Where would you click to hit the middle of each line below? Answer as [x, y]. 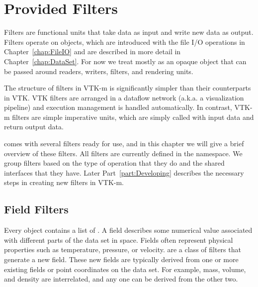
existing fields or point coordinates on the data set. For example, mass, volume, [125, 269]
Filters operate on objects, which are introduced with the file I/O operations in [125, 42]
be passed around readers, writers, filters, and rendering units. [99, 71]
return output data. [34, 127]
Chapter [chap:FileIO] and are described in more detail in [92, 51]
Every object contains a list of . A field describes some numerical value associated [128, 230]
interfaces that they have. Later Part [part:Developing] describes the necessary [124, 172]
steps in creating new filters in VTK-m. [64, 182]
